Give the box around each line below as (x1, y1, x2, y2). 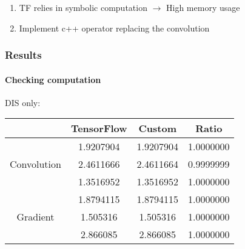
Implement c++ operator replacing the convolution (19, 21, 210, 34)
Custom (138, 121, 177, 136)
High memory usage (166, 1, 240, 13)
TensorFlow (70, 121, 127, 136)
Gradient (16, 210, 55, 224)
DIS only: (5, 96, 41, 108)
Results (5, 47, 42, 62)
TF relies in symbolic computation (19, 1, 147, 13)
